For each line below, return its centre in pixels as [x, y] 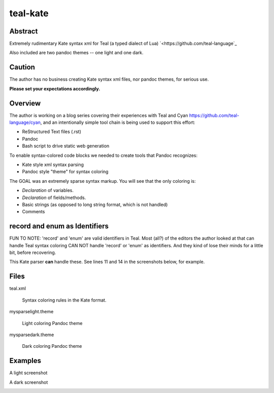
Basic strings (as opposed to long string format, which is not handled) [95, 204]
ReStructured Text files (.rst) [52, 132]
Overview [25, 103]
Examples [25, 361]
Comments [33, 212]
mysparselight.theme [31, 312]
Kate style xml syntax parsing [53, 165]
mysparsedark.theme [32, 335]
